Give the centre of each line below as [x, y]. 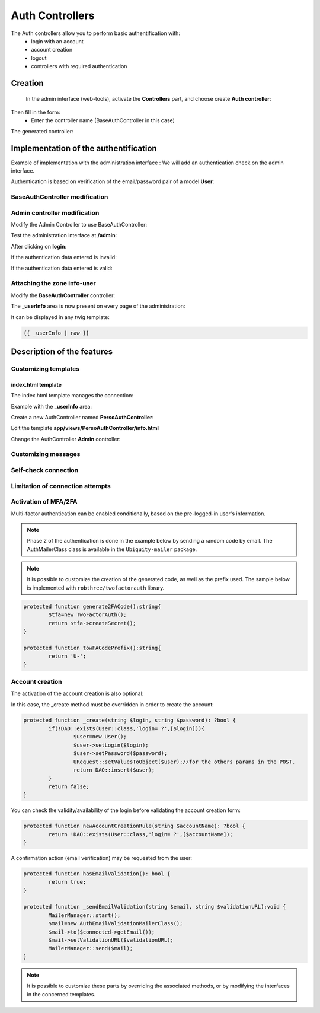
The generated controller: [42, 131]
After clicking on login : [39, 246]
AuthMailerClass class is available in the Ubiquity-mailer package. [112, 549]
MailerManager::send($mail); [91, 948]
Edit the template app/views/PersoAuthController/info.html [85, 428]
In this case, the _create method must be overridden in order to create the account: [112, 704]
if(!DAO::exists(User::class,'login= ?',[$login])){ [127, 729]
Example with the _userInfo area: [51, 406]
